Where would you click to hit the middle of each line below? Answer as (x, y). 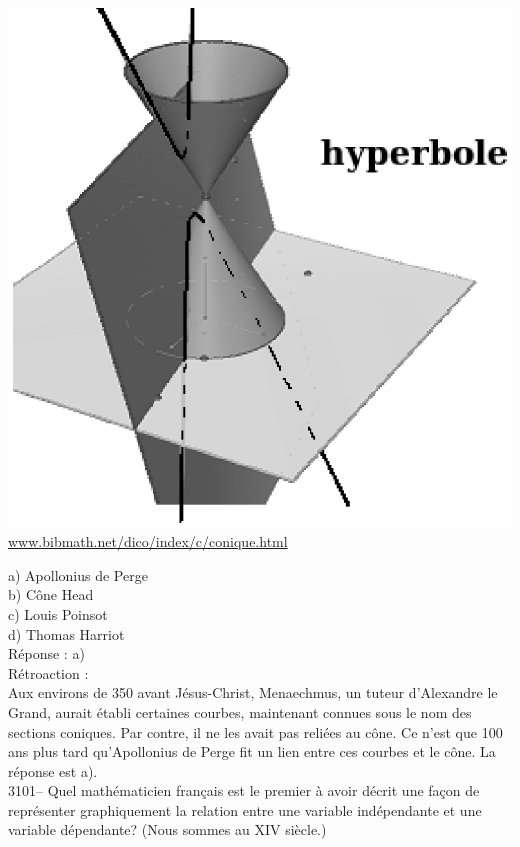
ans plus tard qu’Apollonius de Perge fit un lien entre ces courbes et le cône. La (252, 751)
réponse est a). (53, 770)
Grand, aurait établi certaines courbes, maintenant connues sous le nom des (240, 711)
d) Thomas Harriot (66, 633)
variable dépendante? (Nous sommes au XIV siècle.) (167, 829)
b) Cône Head (51, 594)
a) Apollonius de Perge (78, 574)
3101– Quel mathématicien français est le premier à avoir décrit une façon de (244, 790)
